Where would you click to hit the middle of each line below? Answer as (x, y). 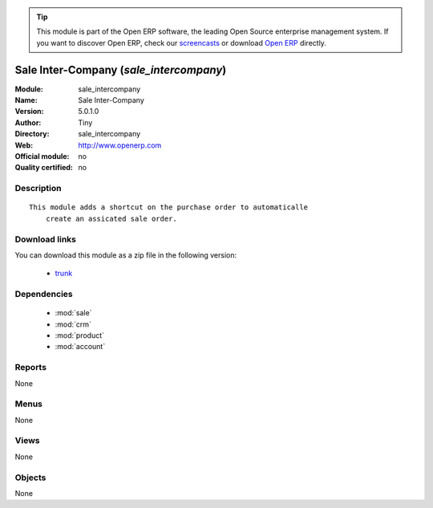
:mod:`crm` (73, 324)
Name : (26, 100)
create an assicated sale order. (111, 218)
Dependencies (44, 295)
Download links (45, 239)
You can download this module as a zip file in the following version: (126, 255)
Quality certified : (44, 168)
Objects (30, 478)
